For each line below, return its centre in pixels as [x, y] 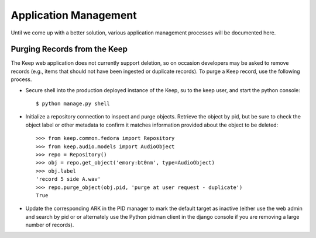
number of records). [50, 225]
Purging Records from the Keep [69, 49]
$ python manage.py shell [73, 104]
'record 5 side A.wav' [68, 179]
